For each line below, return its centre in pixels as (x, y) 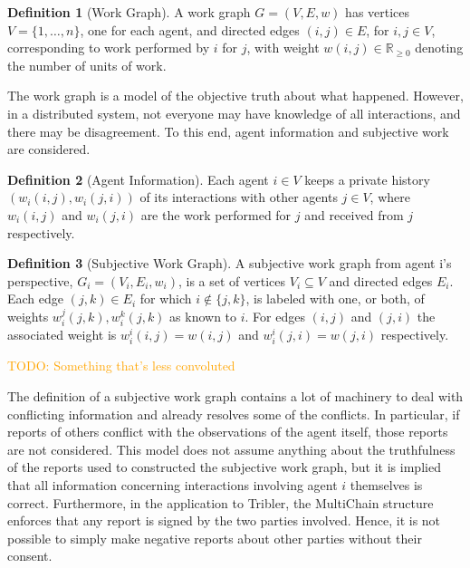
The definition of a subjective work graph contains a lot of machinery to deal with (235, 396)
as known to (203, 316)
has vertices (378, 12)
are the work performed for (216, 214)
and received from (354, 214)
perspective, (40, 280)
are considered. (49, 149)
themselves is (386, 485)
